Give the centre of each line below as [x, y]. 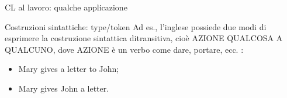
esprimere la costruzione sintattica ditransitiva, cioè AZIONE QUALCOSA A [144, 38]
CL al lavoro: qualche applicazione [66, 7]
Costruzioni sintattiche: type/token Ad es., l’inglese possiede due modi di [136, 26]
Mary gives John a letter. [64, 88]
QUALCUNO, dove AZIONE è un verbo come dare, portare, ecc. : [124, 49]
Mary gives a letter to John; [69, 69]
